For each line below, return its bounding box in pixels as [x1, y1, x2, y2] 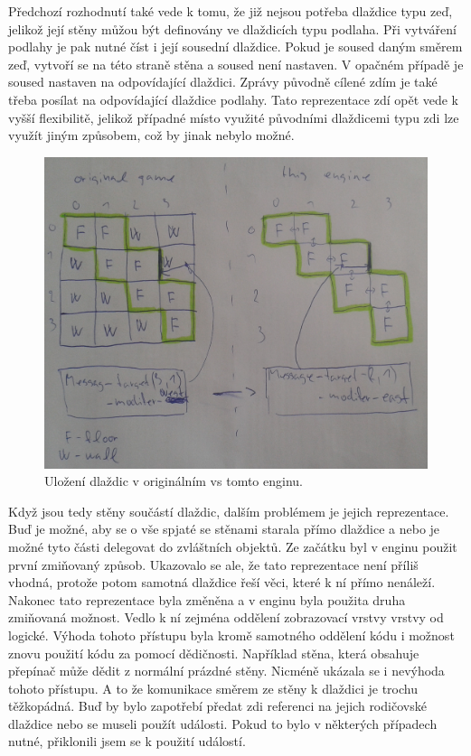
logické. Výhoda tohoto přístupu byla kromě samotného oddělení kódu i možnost [8, 625, 455, 644]
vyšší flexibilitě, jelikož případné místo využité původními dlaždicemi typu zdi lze [8, 107, 459, 126]
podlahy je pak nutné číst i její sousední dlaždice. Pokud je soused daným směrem [8, 37, 463, 56]
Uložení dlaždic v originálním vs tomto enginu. [44, 471, 303, 490]
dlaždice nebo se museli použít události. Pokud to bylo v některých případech [8, 714, 438, 733]
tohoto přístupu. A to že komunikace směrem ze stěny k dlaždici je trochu [8, 678, 418, 697]
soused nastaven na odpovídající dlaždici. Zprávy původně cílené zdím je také [8, 72, 438, 91]
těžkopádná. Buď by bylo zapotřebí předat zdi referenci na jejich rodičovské [8, 696, 427, 715]
